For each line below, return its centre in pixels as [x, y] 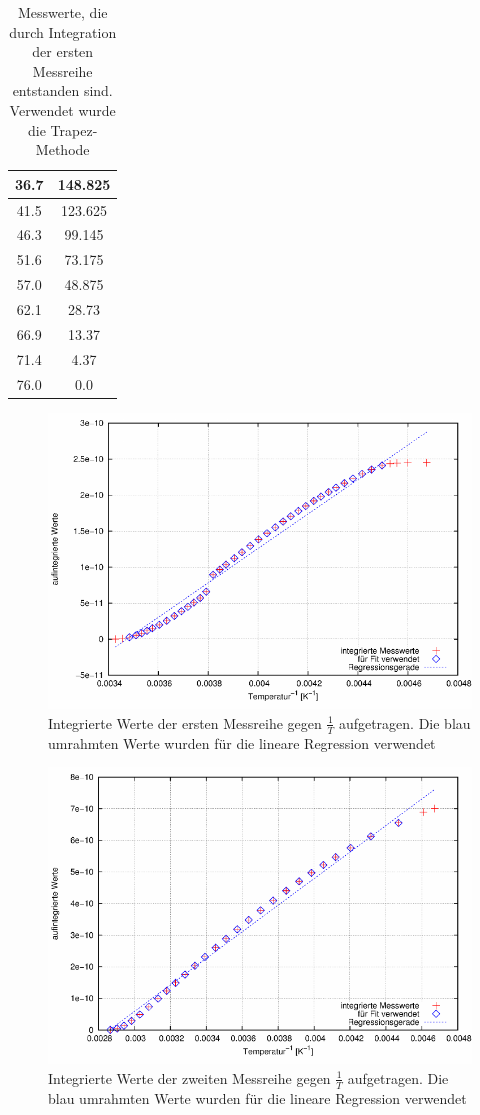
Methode [62, 149]
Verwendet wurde [62, 109]
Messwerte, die [62, 12]
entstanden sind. [62, 90]
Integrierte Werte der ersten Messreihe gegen [185, 722]
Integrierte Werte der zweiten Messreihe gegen [189, 1077]
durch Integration [63, 31]
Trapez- [74, 129]
